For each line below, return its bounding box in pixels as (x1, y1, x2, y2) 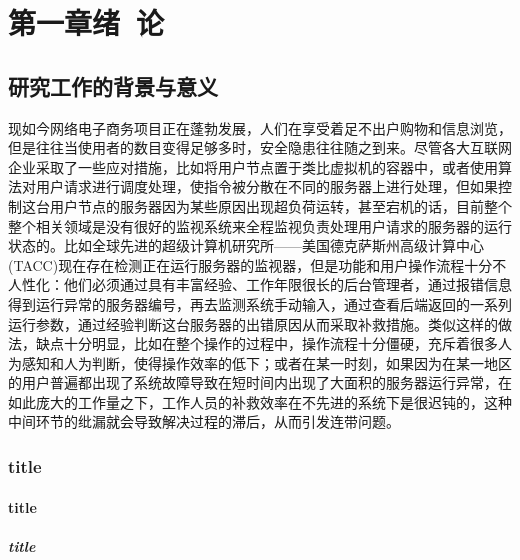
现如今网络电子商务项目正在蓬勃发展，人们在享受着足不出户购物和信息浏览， (8, 117, 512, 138)
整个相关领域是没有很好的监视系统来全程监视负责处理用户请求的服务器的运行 (8, 215, 512, 236)
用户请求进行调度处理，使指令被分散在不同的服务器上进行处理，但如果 (35, 176, 498, 197)
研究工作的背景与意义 (8, 70, 218, 101)
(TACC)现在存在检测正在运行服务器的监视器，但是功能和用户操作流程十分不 (8, 254, 507, 275)
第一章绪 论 (8, 2, 165, 43)
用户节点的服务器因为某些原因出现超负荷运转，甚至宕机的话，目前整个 (49, 195, 512, 216)
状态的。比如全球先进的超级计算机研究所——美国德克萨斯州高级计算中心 (8, 235, 484, 256)
